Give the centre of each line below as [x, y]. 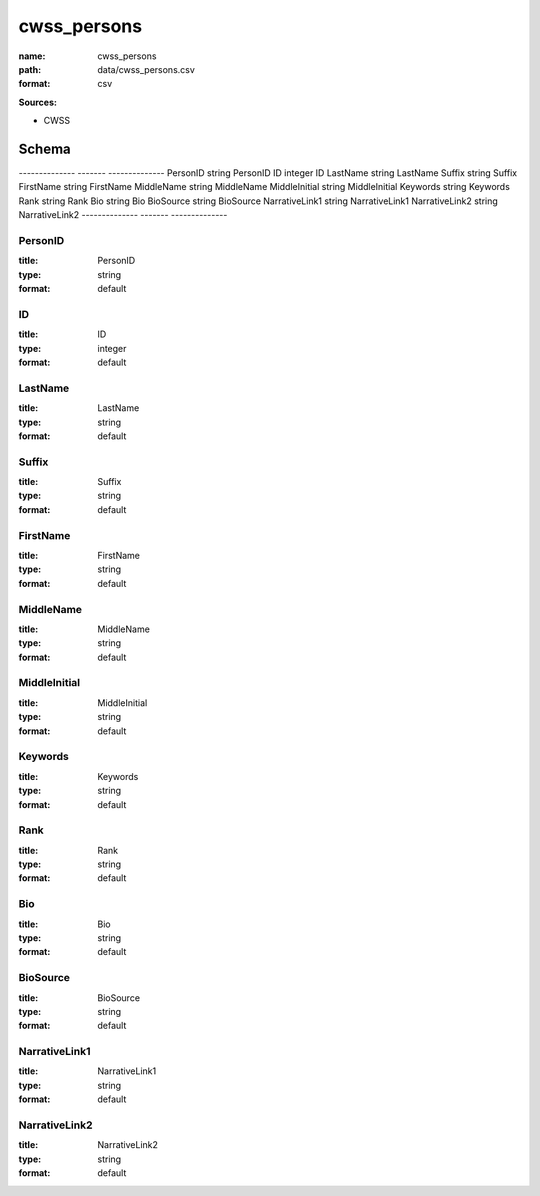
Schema [45, 148]
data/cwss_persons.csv [146, 69]
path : [30, 69]
